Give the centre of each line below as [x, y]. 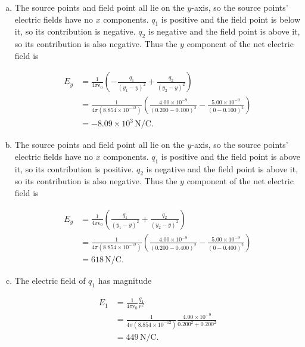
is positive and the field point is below [231, 19]
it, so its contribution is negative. [75, 31]
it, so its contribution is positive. [74, 168]
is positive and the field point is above [231, 156]
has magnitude [125, 281]
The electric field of [50, 281]
